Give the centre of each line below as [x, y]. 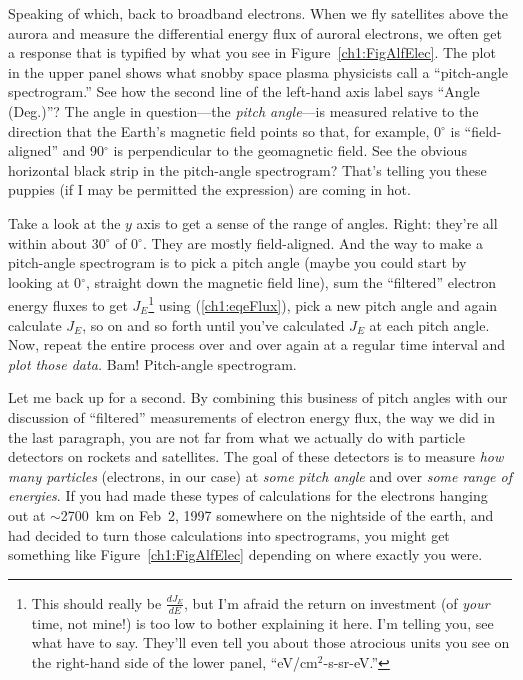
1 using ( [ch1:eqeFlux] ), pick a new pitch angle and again [323, 303]
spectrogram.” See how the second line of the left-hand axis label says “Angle [244, 91]
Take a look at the [64, 222]
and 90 [83, 150]
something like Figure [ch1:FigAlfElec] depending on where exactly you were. [245, 554]
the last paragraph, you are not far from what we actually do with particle [236, 436]
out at [27, 514]
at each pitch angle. [429, 324]
